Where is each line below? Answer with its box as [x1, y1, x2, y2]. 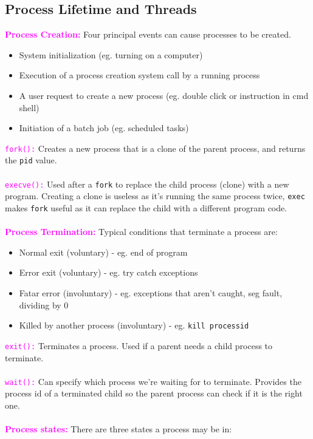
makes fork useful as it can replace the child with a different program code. [5, 201, 287, 214]
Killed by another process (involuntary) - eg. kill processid [19, 319, 249, 332]
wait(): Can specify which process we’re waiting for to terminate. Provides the [5, 375, 301, 387]
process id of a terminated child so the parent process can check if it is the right [5, 387, 303, 400]
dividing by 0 [19, 298, 69, 311]
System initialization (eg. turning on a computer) [19, 48, 203, 61]
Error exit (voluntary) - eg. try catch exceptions [19, 266, 198, 279]
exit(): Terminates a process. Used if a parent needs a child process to [5, 339, 273, 352]
